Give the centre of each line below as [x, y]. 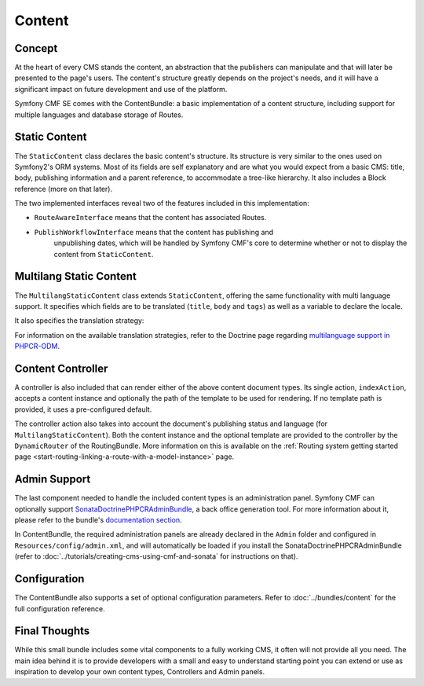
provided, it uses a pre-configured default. [83, 409]
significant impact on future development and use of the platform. [121, 89]
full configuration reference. [60, 608]
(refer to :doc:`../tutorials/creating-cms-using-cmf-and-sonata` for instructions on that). [156, 556]
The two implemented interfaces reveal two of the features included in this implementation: [162, 204]
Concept [36, 48]
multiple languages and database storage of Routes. [99, 115]
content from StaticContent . [104, 254]
